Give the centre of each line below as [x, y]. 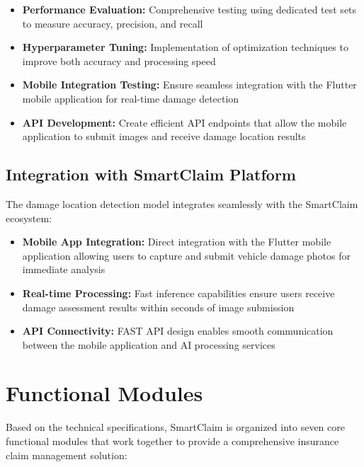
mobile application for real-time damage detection [131, 98]
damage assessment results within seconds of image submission [158, 307]
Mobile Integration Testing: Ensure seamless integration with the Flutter [189, 85]
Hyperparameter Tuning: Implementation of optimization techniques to [185, 47]
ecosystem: [29, 218]
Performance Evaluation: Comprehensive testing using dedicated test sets [189, 9]
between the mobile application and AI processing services [149, 344]
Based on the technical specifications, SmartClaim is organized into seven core [175, 427]
